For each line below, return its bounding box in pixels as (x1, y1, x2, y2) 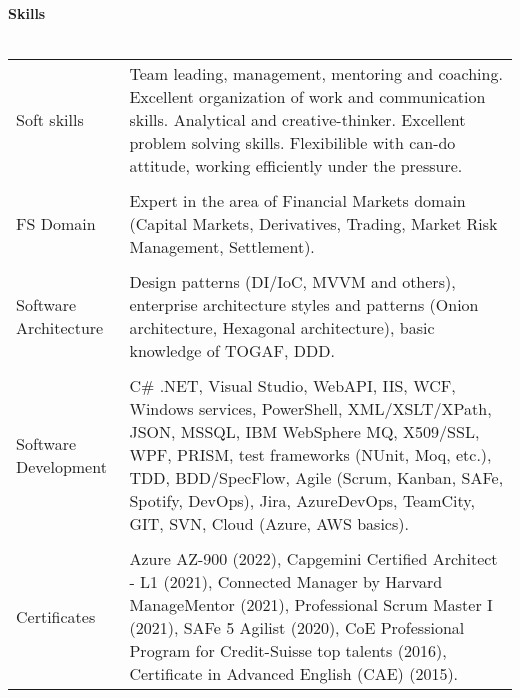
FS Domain (16, 212, 96, 236)
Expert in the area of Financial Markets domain (129, 189, 466, 213)
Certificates (16, 604, 96, 628)
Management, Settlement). (129, 235, 315, 259)
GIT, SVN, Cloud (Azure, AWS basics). (129, 512, 409, 536)
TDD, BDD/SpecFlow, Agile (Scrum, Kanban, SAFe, (129, 466, 504, 490)
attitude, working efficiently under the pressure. (129, 154, 463, 178)
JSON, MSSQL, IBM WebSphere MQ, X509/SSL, (129, 420, 480, 444)
